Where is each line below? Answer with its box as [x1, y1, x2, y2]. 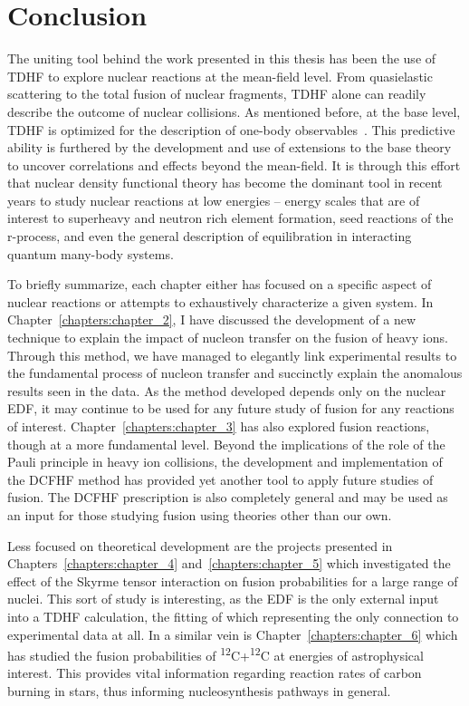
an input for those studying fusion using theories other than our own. [7, 505, 392, 524]
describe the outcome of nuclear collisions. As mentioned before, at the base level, [7, 102, 461, 121]
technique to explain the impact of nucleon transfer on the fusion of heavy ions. [7, 328, 448, 347]
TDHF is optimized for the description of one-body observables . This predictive [7, 120, 455, 139]
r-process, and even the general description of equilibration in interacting [7, 227, 412, 246]
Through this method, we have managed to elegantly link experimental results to [7, 345, 457, 364]
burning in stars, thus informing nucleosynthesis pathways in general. [7, 681, 391, 700]
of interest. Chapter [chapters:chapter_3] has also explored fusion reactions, [7, 417, 430, 435]
